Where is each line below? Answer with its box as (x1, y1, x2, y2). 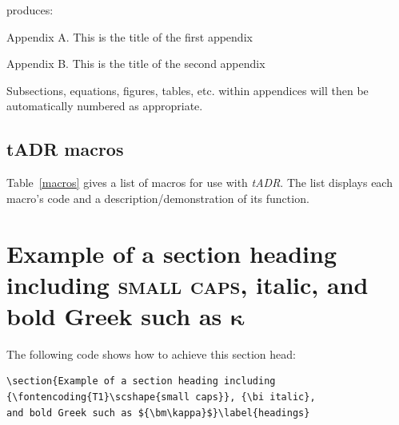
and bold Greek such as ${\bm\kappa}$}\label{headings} (6, 407, 310, 419)
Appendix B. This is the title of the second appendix (6, 55, 265, 72)
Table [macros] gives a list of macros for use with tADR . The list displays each (6, 174, 393, 191)
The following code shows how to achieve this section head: (6, 345, 296, 362)
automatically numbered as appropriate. (6, 97, 203, 114)
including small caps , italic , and (6, 268, 369, 300)
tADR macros (6, 137, 124, 161)
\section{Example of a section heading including (6, 375, 276, 387)
